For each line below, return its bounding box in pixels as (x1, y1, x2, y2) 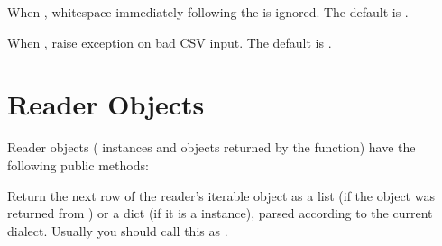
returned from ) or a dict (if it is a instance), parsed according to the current (7, 204, 433, 223)
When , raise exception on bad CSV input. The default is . (7, 32, 332, 51)
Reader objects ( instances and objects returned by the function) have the (7, 138, 416, 157)
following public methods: (7, 155, 149, 174)
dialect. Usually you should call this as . (7, 221, 228, 240)
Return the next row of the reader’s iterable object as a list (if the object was (7, 186, 435, 205)
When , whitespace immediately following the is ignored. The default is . (7, 3, 409, 21)
